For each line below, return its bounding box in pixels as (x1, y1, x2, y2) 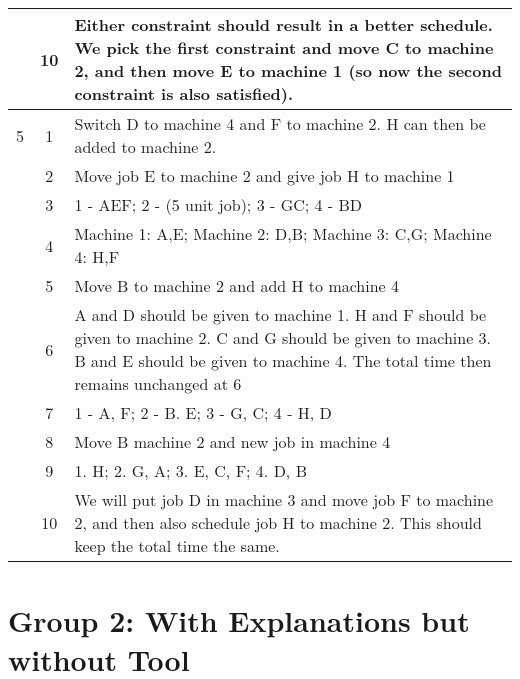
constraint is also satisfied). (74, 82, 294, 105)
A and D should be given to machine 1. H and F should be (74, 303, 487, 326)
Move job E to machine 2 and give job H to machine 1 (74, 164, 455, 187)
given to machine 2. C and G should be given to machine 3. (74, 326, 492, 349)
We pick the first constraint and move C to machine (74, 36, 494, 59)
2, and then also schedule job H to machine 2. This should (74, 511, 482, 534)
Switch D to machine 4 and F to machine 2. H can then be (74, 112, 486, 135)
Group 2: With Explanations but (8, 600, 470, 641)
